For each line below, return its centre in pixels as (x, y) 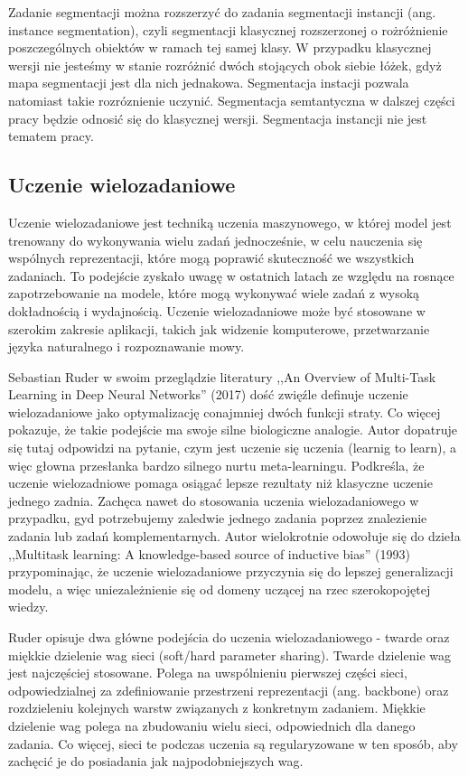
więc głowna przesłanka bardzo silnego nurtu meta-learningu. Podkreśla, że (216, 465)
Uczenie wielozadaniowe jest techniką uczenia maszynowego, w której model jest (230, 222)
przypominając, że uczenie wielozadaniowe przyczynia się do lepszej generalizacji (231, 571)
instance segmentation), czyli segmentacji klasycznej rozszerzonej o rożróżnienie (228, 29)
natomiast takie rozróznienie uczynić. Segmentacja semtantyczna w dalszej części (232, 100)
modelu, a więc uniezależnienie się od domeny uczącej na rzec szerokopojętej (220, 589)
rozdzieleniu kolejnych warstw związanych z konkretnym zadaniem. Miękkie (217, 708)
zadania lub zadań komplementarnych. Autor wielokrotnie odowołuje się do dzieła (234, 536)
